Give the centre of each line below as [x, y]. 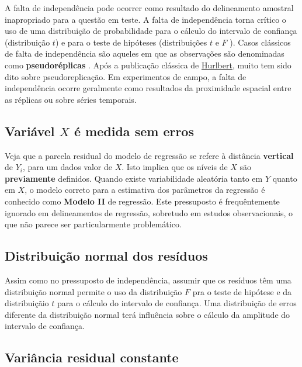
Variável [30, 131]
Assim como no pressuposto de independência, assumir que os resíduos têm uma [148, 280]
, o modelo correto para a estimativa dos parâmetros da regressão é [145, 190]
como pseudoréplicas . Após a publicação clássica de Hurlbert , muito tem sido [148, 65]
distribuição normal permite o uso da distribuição [93, 291]
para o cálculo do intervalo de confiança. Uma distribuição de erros [177, 303]
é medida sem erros [134, 131]
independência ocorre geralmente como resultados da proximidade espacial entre [148, 88]
